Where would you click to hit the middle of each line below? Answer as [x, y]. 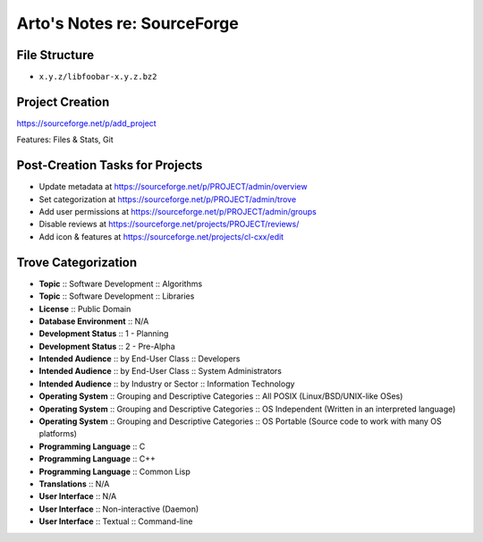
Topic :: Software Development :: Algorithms [121, 284]
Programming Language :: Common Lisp [115, 471]
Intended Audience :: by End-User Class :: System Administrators [160, 371]
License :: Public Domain [85, 309]
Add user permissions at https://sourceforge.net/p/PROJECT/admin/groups [178, 212]
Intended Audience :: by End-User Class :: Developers [140, 359]
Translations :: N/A [74, 484]
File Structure [55, 55]
